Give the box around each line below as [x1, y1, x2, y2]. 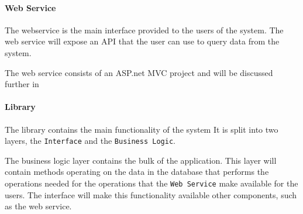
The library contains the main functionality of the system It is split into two [5, 123, 278, 135]
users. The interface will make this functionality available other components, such [5, 188, 297, 201]
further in [5, 78, 39, 90]
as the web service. [5, 200, 72, 212]
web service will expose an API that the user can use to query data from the [5, 35, 280, 47]
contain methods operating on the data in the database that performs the [5, 165, 269, 178]
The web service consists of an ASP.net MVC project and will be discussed [5, 66, 273, 78]
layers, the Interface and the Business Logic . [5, 134, 175, 147]
